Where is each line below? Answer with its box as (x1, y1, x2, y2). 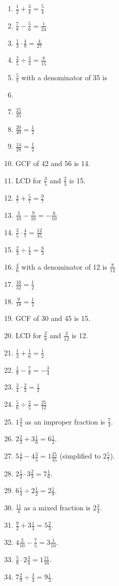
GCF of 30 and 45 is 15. (15, 313, 91, 323)
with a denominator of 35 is (21, 72, 107, 82)
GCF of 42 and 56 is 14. (15, 158, 91, 169)
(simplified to (59, 450, 101, 461)
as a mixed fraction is (24, 502, 91, 513)
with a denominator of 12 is (21, 261, 107, 272)
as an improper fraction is (25, 416, 105, 427)
